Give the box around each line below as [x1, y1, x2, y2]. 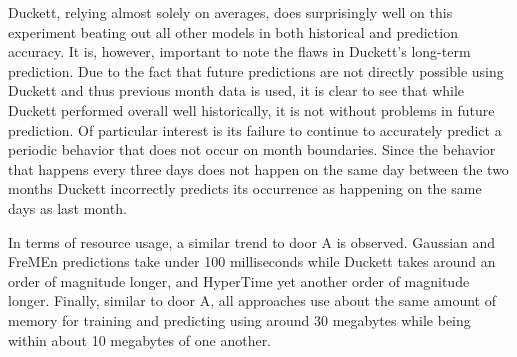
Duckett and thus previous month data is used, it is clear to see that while [8, 80, 465, 101]
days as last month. [8, 197, 127, 218]
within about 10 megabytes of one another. [8, 329, 272, 350]
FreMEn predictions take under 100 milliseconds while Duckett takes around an [8, 251, 496, 272]
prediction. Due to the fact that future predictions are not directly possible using [8, 60, 504, 81]
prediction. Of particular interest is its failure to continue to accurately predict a [8, 119, 502, 140]
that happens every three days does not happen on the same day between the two [8, 158, 509, 179]
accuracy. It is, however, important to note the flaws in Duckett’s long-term [8, 41, 471, 62]
